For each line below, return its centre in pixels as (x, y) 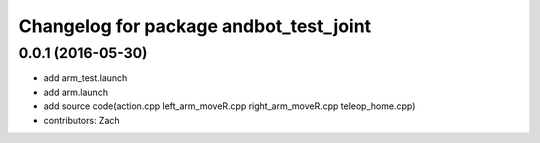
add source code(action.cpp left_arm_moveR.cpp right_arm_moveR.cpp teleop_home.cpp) (229, 106)
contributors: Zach (81, 120)
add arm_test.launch (85, 78)
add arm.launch (76, 92)
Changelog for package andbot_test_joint (195, 26)
